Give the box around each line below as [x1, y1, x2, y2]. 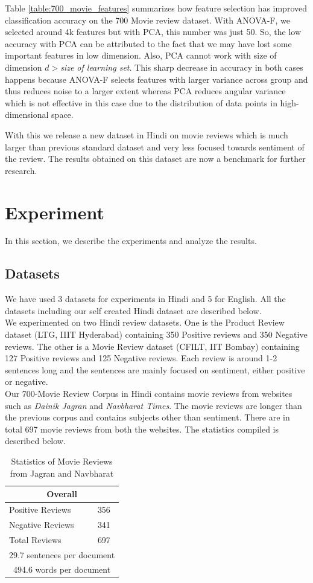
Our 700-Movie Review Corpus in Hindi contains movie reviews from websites [5, 387, 292, 399]
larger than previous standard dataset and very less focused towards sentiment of [5, 140, 305, 153]
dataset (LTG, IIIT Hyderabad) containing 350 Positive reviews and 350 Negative [5, 328, 308, 341]
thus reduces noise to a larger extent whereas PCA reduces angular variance [5, 85, 286, 97]
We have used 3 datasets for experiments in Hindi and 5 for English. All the [5, 292, 286, 305]
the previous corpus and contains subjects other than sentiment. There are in [5, 411, 290, 424]
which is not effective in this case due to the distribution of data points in [5, 96, 277, 109]
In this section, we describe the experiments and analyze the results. [5, 234, 257, 247]
